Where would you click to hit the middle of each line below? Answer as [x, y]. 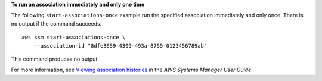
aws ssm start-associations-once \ [74, 38]
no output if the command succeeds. [56, 23]
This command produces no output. [55, 59]
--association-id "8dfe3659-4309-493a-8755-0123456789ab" [120, 46]
